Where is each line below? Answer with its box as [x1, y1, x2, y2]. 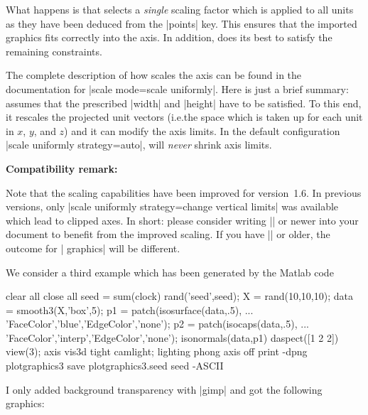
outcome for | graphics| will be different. [6, 240, 180, 255]
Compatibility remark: [6, 161, 118, 176]
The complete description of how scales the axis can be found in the [6, 68, 302, 82]
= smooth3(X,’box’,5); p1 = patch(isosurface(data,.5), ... [6, 302, 254, 317]
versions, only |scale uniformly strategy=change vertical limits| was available [6, 199, 339, 214]
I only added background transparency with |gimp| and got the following [6, 382, 323, 397]
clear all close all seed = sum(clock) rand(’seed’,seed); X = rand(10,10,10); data [6, 289, 353, 303]
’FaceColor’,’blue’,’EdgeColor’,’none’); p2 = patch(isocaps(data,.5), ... [6, 316, 309, 331]
